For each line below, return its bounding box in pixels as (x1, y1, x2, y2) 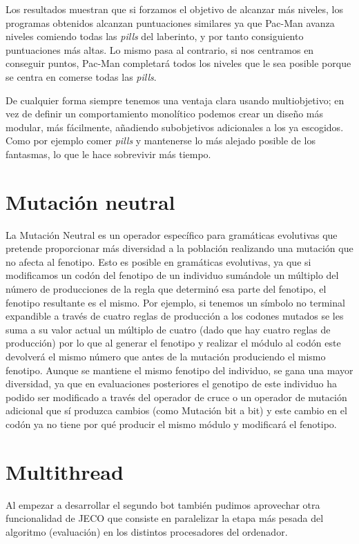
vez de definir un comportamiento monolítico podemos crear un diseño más (6, 106, 324, 121)
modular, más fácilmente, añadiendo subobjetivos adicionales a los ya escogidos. (6, 119, 344, 134)
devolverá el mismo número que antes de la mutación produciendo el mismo (6, 349, 326, 363)
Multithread (6, 457, 124, 485)
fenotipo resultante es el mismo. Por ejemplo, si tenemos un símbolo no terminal (6, 295, 345, 309)
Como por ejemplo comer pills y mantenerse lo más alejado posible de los (6, 133, 316, 148)
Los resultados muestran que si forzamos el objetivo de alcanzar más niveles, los (6, 2, 344, 16)
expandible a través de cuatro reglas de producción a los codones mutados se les (6, 309, 344, 323)
